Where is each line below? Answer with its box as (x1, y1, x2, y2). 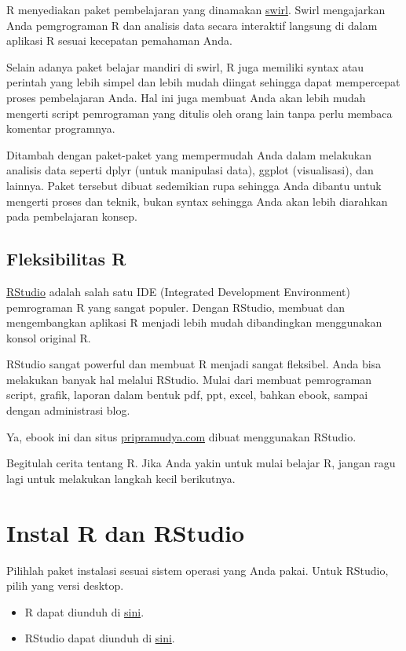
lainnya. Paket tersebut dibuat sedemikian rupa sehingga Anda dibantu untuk (6, 177, 382, 193)
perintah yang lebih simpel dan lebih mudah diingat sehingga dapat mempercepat (6, 74, 401, 90)
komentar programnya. (6, 120, 115, 137)
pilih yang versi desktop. (6, 577, 124, 594)
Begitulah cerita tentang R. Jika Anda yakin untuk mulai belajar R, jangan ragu (6, 455, 396, 471)
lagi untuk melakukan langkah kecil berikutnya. (6, 470, 236, 486)
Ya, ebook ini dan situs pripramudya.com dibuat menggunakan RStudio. (6, 428, 357, 444)
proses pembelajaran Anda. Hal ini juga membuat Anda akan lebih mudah (6, 89, 366, 105)
